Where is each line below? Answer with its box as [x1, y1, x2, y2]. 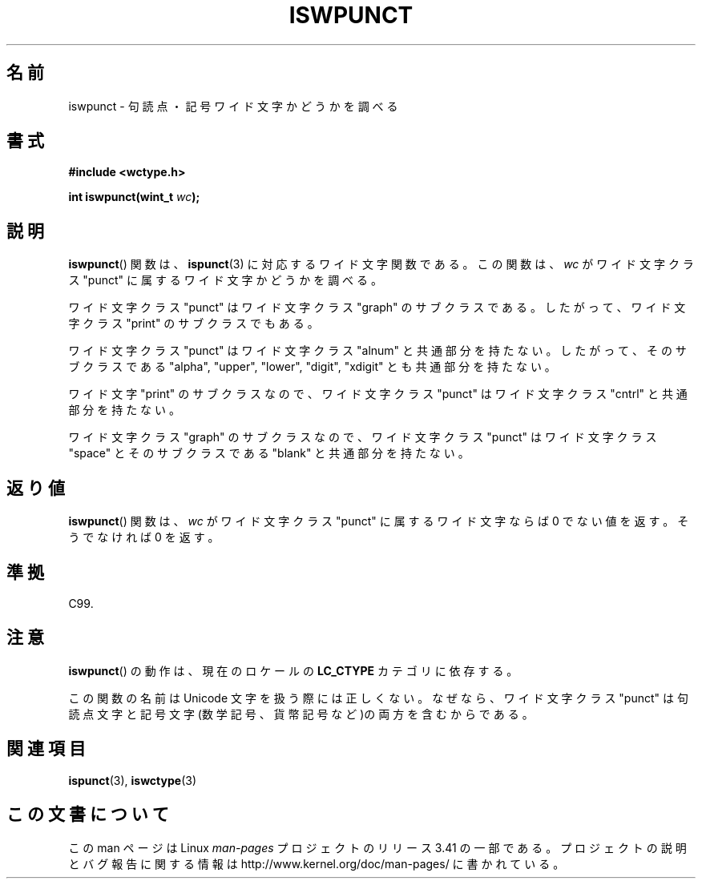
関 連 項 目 [6, 738, 86, 759]
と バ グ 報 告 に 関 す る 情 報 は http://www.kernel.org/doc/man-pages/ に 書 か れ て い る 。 [68, 856, 565, 871]
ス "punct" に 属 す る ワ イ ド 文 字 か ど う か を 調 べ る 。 [68, 273, 382, 288]
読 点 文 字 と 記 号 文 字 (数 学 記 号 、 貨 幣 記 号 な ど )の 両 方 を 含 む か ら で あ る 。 [68, 706, 534, 721]
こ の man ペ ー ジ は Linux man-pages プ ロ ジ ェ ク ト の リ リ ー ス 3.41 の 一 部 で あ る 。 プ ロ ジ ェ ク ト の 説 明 [68, 840, 687, 855]
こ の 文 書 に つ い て [6, 804, 169, 825]
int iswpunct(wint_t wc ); [68, 190, 200, 204]
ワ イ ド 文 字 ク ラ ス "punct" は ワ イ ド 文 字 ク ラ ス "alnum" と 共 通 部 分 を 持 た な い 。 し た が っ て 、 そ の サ [68, 344, 687, 358]
